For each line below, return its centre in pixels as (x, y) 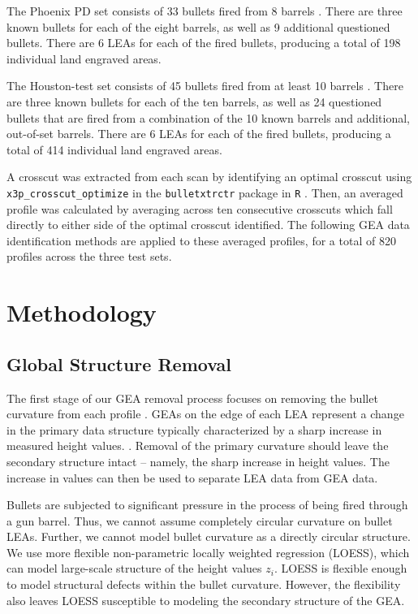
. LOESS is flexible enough (340, 568)
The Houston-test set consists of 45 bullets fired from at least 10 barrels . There (205, 86)
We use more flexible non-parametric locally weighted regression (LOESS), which (208, 552)
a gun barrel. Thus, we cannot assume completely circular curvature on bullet (200, 520)
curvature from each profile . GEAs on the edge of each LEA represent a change (205, 414)
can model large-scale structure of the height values (134, 568)
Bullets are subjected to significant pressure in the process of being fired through (207, 505)
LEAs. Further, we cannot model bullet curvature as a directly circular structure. (209, 536)
